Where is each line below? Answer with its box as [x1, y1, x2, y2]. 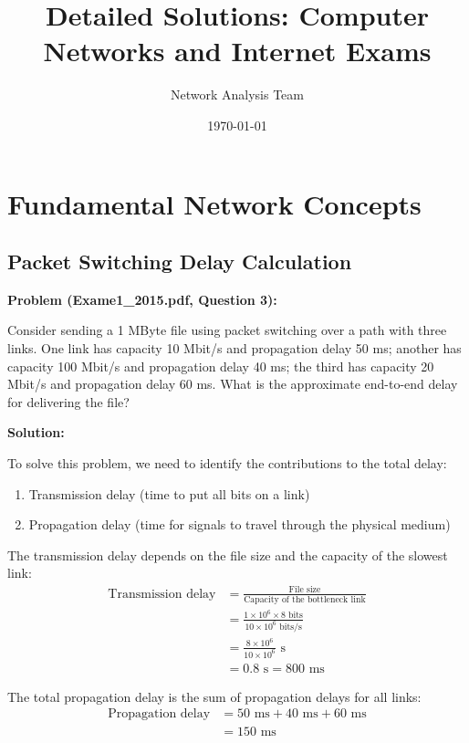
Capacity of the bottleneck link [244, 594, 366, 604]
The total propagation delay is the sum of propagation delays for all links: [7, 686, 422, 706]
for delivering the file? [7, 392, 130, 411]
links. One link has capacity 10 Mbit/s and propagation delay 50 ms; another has [7, 339, 462, 358]
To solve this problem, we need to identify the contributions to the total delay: [7, 454, 447, 473]
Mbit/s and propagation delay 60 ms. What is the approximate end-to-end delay [7, 374, 458, 393]
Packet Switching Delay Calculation [7, 247, 352, 276]
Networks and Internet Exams [43, 32, 432, 69]
